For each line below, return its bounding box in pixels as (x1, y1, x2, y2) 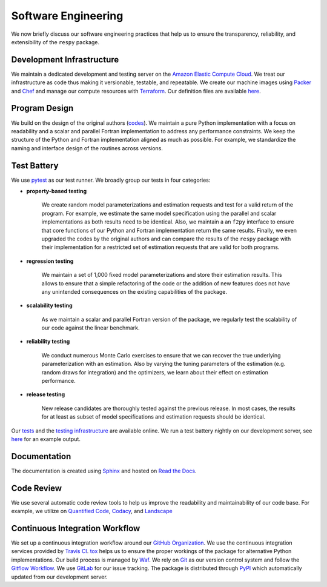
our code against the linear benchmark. (41, 324, 140, 331)
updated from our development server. (11, 573, 108, 580)
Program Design (11, 103, 74, 113)
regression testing (26, 257, 74, 265)
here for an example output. (11, 435, 81, 442)
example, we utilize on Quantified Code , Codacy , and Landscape (11, 508, 173, 515)
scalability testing (26, 302, 73, 309)
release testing (26, 391, 65, 398)
